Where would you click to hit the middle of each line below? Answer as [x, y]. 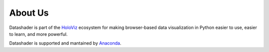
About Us [29, 13]
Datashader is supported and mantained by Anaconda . [65, 43]
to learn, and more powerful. [38, 34]
